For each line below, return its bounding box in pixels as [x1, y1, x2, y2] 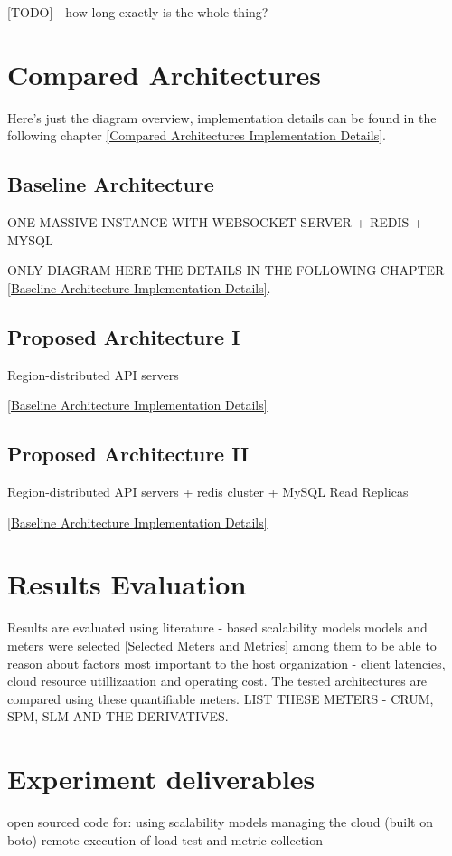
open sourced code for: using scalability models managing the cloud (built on [7, 813, 433, 832]
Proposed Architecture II [7, 440, 250, 468]
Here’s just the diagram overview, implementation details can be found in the [7, 108, 437, 127]
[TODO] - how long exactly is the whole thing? [7, 3, 268, 21]
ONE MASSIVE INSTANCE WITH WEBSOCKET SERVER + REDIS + [7, 213, 423, 232]
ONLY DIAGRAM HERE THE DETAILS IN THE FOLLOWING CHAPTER [7, 261, 445, 280]
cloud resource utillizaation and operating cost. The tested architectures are [7, 671, 428, 690]
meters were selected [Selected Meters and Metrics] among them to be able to [7, 635, 437, 654]
